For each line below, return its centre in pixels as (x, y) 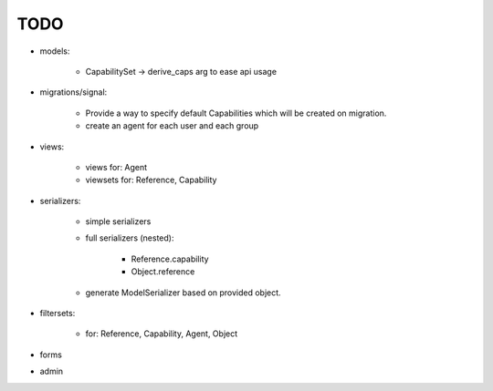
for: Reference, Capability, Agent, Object (162, 334)
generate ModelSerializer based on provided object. (184, 293)
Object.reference (163, 272)
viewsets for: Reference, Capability (151, 180)
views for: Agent (116, 167)
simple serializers (118, 221)
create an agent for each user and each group (172, 126)
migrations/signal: (73, 92)
